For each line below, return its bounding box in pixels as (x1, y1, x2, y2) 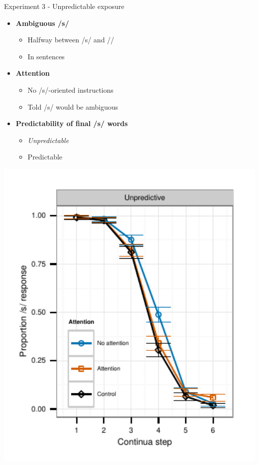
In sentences (27, 51, 65, 61)
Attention (15, 68, 50, 78)
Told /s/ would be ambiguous (27, 101, 118, 112)
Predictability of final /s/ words (15, 118, 128, 129)
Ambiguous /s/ (15, 17, 69, 28)
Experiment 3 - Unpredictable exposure (4, 1, 125, 11)
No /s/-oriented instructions (27, 84, 114, 95)
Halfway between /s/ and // (27, 34, 115, 45)
